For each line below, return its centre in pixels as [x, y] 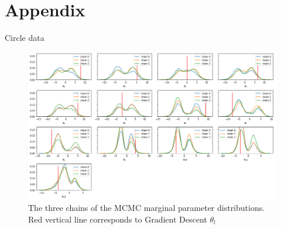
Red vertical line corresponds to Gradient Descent [118, 219]
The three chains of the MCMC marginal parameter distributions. [147, 208]
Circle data [25, 38]
